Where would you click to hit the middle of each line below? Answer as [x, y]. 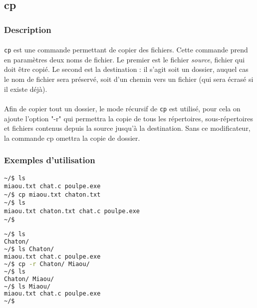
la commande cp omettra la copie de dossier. [72, 138]
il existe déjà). [26, 89]
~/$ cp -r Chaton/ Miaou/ [47, 264]
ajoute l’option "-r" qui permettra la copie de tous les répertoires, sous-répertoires [128, 118]
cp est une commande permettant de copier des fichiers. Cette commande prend [126, 50]
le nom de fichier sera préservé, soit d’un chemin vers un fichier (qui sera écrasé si [129, 79]
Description [28, 29]
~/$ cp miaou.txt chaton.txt [52, 194]
